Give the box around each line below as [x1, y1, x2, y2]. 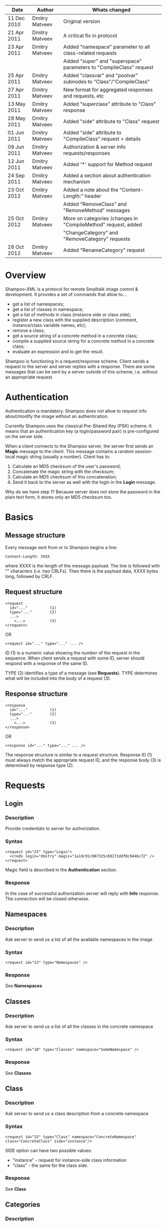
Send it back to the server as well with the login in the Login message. [12, 479, 157, 485]
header [84, 192, 101, 199]
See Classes [5, 1070, 31, 1076]
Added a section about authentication [63, 172, 151, 179]
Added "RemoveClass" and [63, 201, 127, 207]
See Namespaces [5, 983, 42, 989]
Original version [63, 18, 100, 24]
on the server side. [5, 433, 44, 439]
